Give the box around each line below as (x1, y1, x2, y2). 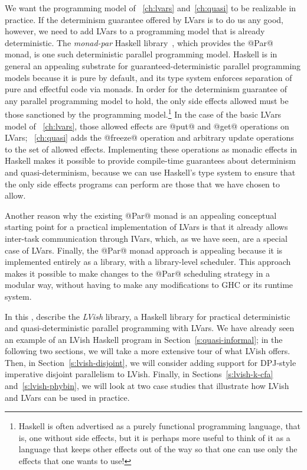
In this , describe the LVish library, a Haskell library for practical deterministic (5, 310, 290, 322)
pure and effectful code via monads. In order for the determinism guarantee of (5, 83, 287, 95)
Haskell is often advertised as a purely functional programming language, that (18, 420, 301, 432)
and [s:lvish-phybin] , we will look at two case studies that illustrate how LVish (5, 380, 289, 392)
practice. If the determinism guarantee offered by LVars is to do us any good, (5, 13, 284, 25)
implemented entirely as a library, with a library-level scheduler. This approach (5, 255, 291, 268)
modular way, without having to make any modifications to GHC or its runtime (5, 278, 293, 291)
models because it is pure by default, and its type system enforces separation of (5, 71, 292, 83)
